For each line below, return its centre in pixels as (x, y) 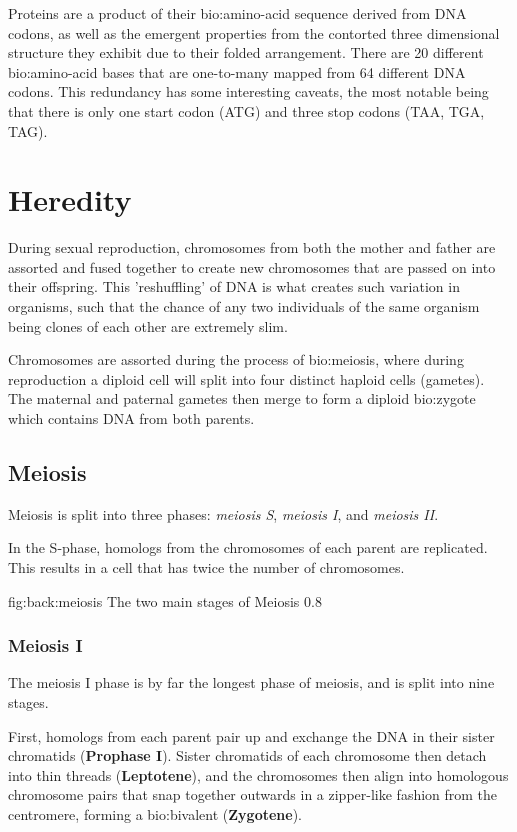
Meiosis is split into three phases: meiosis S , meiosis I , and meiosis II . (223, 513)
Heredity (70, 199)
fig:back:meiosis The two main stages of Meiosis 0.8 (165, 600)
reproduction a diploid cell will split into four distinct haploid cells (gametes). (246, 378)
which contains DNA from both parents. (131, 418)
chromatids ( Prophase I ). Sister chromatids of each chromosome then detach (247, 755)
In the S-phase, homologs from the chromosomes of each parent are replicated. (248, 547)
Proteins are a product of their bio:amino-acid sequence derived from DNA (237, 13)
